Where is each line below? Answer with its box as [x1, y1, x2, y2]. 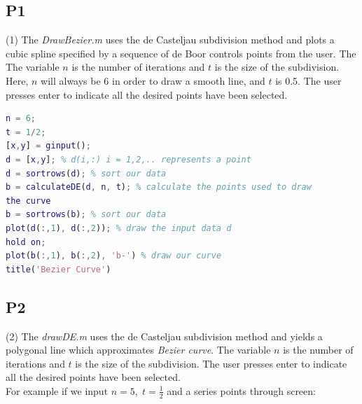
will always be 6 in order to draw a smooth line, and [41, 73, 265, 88]
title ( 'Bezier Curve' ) [6, 264, 111, 274]
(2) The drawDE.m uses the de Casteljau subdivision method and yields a [6, 328, 323, 343]
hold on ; [6, 237, 46, 247]
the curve [6, 195, 51, 206]
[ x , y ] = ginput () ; [6, 141, 91, 151]
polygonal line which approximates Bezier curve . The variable [6, 342, 271, 357]
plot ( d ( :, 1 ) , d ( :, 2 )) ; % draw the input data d [6, 223, 232, 233]
